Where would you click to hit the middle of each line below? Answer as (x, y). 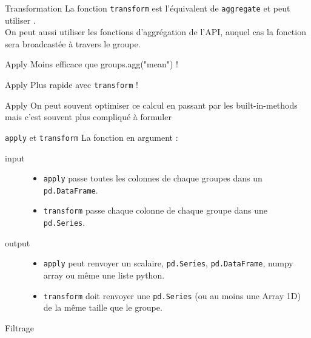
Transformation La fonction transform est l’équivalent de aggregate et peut (148, 8)
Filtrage (20, 327)
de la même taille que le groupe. (103, 307)
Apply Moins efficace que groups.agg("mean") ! (92, 64)
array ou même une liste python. (104, 275)
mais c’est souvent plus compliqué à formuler (88, 117)
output (18, 242)
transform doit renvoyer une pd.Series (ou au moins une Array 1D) (172, 295)
